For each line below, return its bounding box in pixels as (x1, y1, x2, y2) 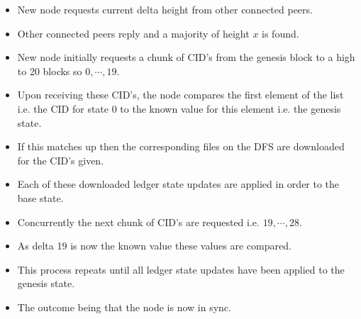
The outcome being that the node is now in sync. (17, 299, 231, 314)
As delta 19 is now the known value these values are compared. (17, 238, 291, 253)
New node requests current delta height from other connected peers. (17, 2, 313, 16)
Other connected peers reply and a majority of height (17, 26, 250, 40)
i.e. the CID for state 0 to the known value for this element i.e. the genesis (17, 101, 341, 116)
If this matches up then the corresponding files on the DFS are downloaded (17, 139, 345, 154)
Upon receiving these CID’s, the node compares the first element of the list (17, 87, 344, 102)
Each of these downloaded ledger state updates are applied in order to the (17, 177, 340, 191)
